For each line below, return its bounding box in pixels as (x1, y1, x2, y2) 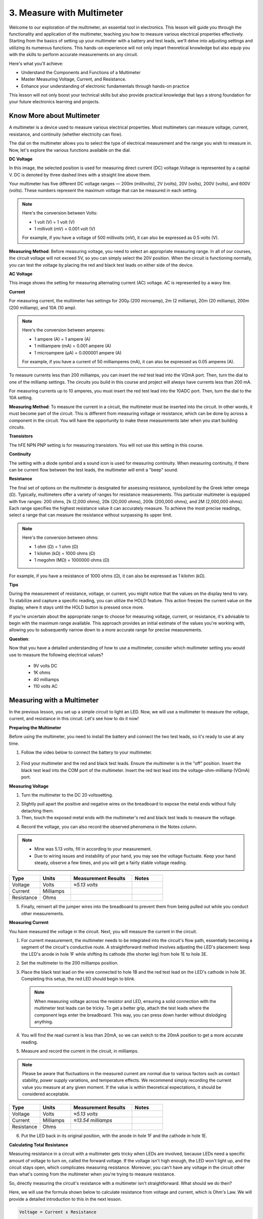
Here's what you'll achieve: (9, 60, 63, 66)
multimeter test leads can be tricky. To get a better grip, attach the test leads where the (34, 1005, 209, 1011)
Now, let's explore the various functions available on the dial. (9, 147, 131, 153)
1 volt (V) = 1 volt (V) (34, 219, 75, 225)
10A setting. (9, 395, 33, 401)
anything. (34, 1019, 54, 1024)
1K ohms (33, 669, 51, 675)
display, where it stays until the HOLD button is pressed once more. (9, 605, 144, 610)
